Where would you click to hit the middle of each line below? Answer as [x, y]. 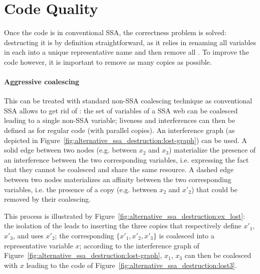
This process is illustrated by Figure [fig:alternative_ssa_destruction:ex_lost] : [125, 216]
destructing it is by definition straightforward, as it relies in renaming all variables [130, 42]
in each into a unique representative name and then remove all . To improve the [127, 52]
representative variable [39, 245]
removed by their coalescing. [48, 199]
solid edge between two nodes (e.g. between [70, 150]
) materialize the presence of [212, 150]
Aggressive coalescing [42, 82]
